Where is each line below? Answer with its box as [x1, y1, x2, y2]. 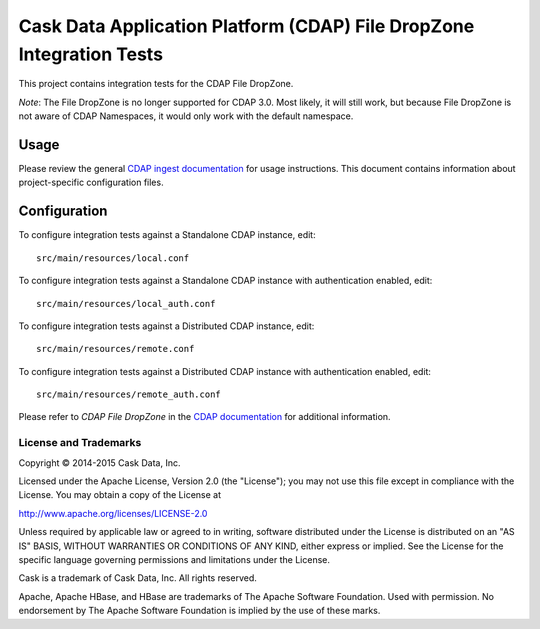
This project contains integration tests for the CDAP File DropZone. [18, 78, 294, 90]
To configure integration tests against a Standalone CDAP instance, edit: [18, 229, 316, 241]
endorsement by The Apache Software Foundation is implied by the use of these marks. [18, 605, 381, 617]
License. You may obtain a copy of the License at [18, 489, 222, 501]
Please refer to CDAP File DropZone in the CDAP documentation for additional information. [18, 411, 391, 423]
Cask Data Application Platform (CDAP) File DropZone [18, 15, 475, 37]
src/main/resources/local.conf [36, 252, 190, 264]
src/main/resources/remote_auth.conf [36, 389, 222, 400]
